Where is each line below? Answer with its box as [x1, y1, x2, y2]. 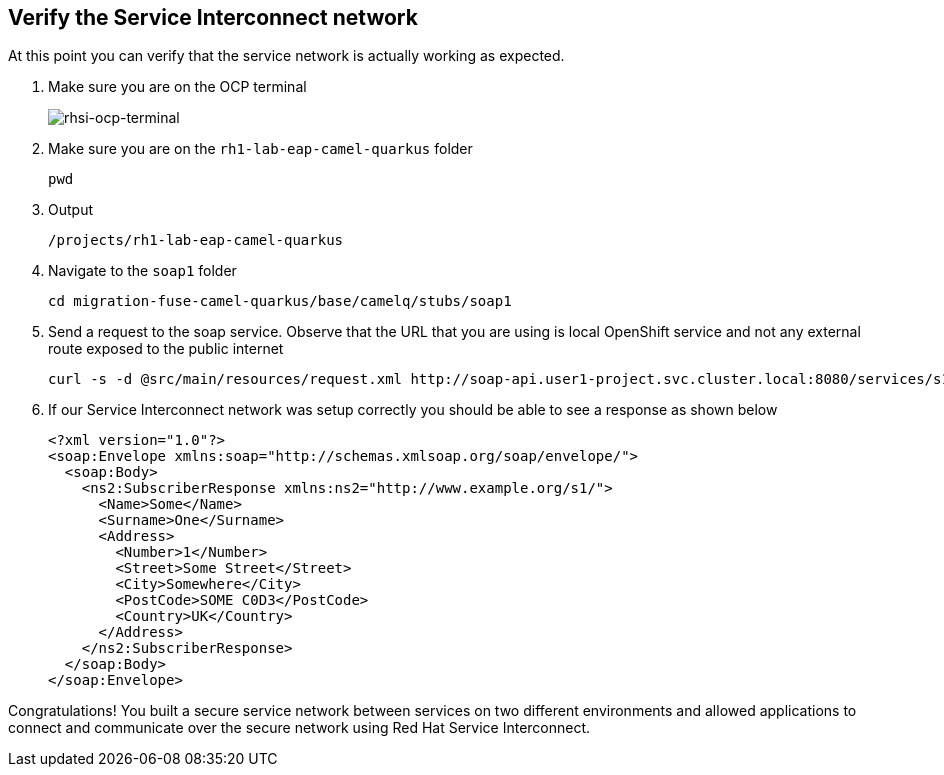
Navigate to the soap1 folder [48, 262, 237, 280]
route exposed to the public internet [48, 340, 284, 358]
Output [48, 201, 93, 219]
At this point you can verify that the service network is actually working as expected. [8, 47, 565, 65]
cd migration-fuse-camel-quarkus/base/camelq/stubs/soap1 [48, 293, 512, 310]
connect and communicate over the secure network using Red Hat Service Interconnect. [8, 719, 591, 737]
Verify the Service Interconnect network [8, 5, 418, 30]
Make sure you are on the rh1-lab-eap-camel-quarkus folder [48, 140, 473, 158]
